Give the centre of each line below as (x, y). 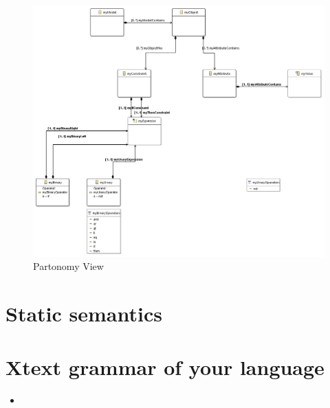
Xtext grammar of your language (165, 367)
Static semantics (84, 313)
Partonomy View (68, 266)
